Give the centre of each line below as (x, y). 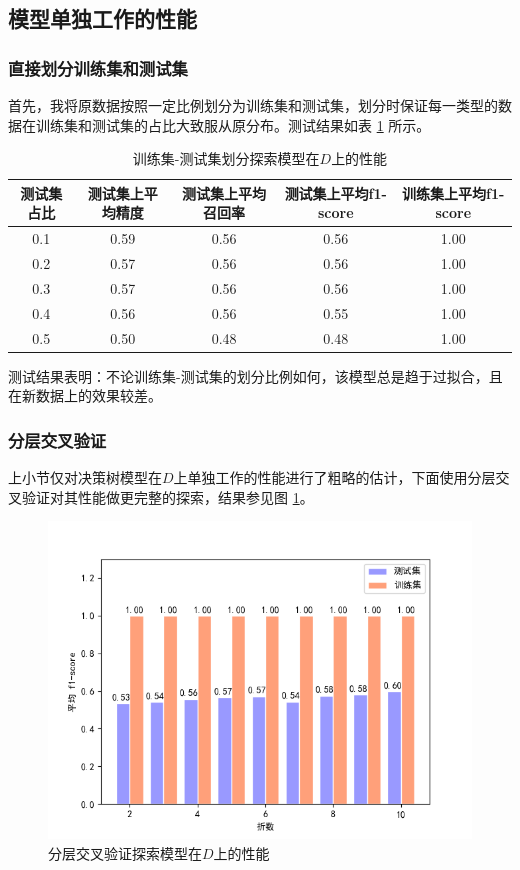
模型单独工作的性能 (102, 18)
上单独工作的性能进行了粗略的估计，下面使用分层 (334, 477)
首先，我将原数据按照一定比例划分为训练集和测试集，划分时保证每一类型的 (253, 105)
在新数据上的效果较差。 (85, 395)
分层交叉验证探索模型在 (125, 852)
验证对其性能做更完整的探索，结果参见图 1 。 (167, 496)
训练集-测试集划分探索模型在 (226, 158)
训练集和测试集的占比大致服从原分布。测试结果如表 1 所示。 (233, 124)
